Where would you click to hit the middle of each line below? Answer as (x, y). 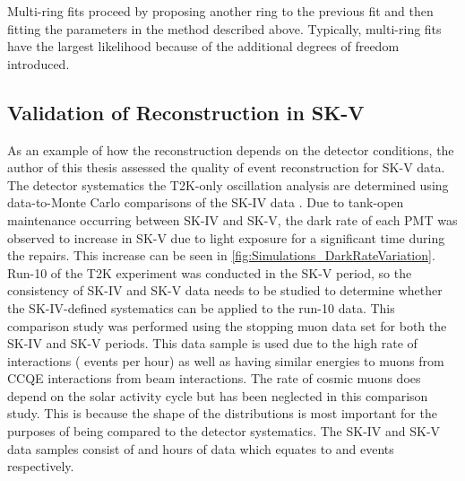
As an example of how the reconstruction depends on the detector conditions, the (231, 149)
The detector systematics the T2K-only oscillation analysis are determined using (228, 184)
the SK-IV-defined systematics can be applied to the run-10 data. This (201, 307)
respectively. (41, 466)
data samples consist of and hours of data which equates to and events (201, 448)
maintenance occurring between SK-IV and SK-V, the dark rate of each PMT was (232, 219)
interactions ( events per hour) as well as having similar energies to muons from (226, 360)
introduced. (39, 63)
